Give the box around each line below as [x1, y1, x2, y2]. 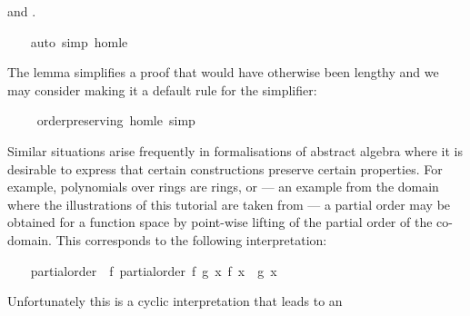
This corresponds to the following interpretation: [55, 230, 327, 249]
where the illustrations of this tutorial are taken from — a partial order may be [7, 194, 451, 213]
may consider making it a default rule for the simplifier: [7, 80, 317, 99]
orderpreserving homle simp [36, 111, 195, 130]
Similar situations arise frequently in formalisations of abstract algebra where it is [7, 141, 463, 160]
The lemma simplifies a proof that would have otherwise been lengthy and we [7, 63, 439, 82]
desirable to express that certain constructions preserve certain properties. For [7, 159, 443, 178]
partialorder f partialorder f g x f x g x [30, 261, 277, 280]
